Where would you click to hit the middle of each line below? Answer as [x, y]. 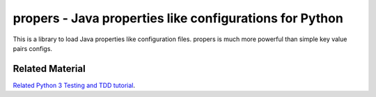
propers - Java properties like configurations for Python [178, 18]
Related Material [49, 69]
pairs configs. [32, 48]
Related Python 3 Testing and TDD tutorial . [74, 85]
